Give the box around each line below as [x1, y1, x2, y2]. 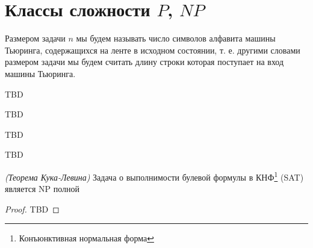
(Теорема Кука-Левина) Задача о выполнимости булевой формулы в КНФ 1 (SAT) [5, 169, 304, 183]
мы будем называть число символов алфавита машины [76, 32, 276, 45]
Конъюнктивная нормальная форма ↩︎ [19, 232, 154, 244]
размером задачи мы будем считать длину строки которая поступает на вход [5, 55, 284, 68]
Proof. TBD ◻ [5, 202, 60, 215]
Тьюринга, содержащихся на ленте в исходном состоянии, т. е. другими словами [5, 43, 300, 56]
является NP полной [5, 182, 80, 195]
